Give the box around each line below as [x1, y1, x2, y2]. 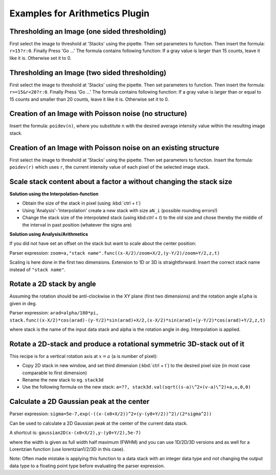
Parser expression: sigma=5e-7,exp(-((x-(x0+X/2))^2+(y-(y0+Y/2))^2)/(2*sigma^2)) [9, 411, 212, 417]
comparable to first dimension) [22, 370, 87, 376]
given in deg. [9, 300, 37, 306]
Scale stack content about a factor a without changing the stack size [9, 177, 233, 186]
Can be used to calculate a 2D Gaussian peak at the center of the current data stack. [9, 420, 188, 426]
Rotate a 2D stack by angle [9, 280, 97, 288]
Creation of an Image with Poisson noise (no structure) [9, 109, 188, 118]
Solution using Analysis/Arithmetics [9, 231, 88, 237]
